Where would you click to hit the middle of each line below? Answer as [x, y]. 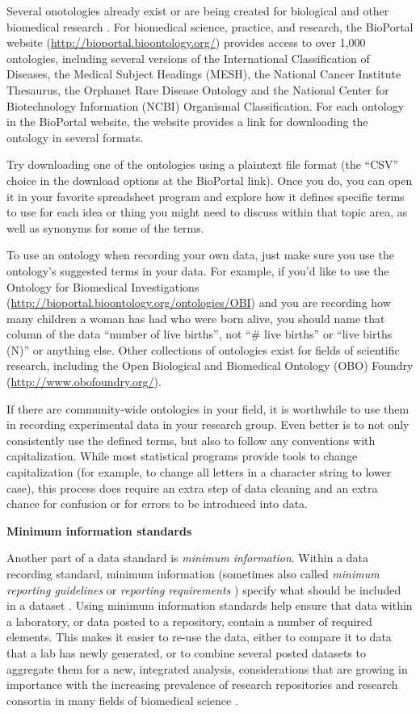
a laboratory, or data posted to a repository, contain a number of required [189, 621]
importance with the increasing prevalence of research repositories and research [202, 685]
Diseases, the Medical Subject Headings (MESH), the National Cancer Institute [204, 74]
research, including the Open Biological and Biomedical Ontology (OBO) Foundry [210, 365]
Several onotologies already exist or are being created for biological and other [198, 10]
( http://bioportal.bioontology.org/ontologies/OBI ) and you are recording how [199, 302]
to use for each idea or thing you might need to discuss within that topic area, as [207, 212]
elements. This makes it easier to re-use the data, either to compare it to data [199, 637]
